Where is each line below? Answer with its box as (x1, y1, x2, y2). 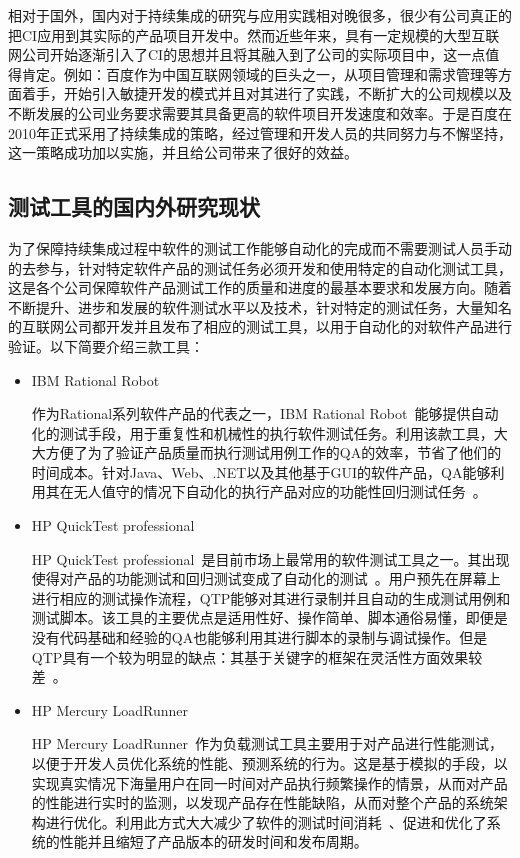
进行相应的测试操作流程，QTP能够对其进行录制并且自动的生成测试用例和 (31, 587, 511, 608)
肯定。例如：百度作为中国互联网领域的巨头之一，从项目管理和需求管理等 (21, 63, 498, 84)
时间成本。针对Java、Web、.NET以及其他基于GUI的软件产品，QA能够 (31, 461, 491, 482)
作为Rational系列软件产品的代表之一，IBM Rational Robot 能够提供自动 (31, 403, 499, 424)
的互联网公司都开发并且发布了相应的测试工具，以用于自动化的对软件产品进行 (8, 316, 512, 337)
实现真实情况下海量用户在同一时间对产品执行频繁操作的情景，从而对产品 (31, 772, 508, 793)
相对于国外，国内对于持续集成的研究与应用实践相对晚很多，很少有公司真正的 (8, 5, 512, 25)
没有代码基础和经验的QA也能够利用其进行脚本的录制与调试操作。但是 (31, 627, 488, 648)
